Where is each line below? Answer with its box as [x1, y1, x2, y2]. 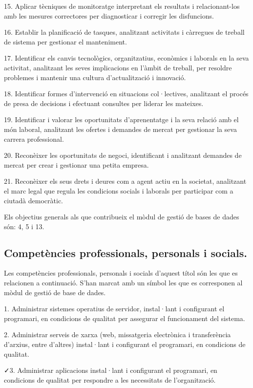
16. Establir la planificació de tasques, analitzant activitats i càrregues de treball [4, 27, 245, 37]
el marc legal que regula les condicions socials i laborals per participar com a [4, 185, 233, 195]
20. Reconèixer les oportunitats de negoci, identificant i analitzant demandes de [4, 150, 242, 160]
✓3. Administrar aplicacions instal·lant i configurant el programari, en [4, 365, 217, 375]
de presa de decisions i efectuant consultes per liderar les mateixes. [4, 98, 204, 108]
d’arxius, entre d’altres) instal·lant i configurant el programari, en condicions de [4, 339, 246, 349]
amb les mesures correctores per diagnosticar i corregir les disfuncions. [4, 10, 214, 21]
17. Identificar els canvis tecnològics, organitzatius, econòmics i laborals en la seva [4, 53, 249, 63]
